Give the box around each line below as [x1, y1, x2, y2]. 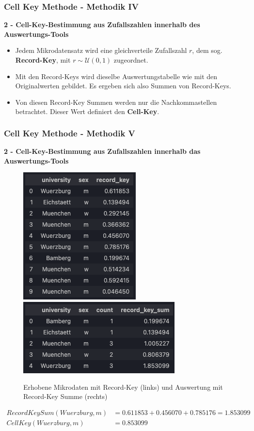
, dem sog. [192, 45, 222, 55]
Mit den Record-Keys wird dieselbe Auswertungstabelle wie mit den [15, 71, 218, 81]
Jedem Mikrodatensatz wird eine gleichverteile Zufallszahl [15, 45, 187, 55]
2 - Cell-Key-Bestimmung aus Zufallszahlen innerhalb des [4, 19, 200, 30]
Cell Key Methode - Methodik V [4, 127, 135, 139]
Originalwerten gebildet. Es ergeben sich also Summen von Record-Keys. [15, 81, 231, 91]
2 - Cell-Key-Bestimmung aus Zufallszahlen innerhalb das [4, 146, 201, 156]
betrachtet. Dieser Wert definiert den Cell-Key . [15, 106, 159, 116]
